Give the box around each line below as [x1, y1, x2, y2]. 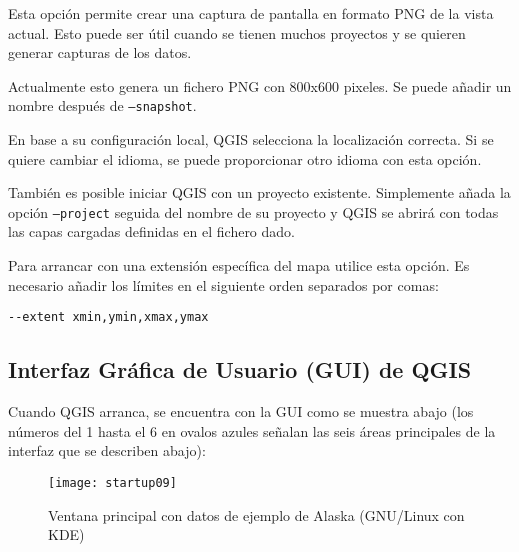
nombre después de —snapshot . [8, 95, 197, 116]
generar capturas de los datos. [8, 42, 192, 63]
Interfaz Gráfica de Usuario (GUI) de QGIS [8, 354, 472, 385]
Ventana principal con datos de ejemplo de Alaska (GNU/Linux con [48, 504, 465, 525]
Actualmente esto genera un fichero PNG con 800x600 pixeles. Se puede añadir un [8, 75, 512, 96]
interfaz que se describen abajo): [8, 440, 206, 461]
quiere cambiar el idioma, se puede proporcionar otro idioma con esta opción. [8, 148, 482, 169]
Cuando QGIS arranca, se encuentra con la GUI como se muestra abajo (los [8, 401, 474, 422]
